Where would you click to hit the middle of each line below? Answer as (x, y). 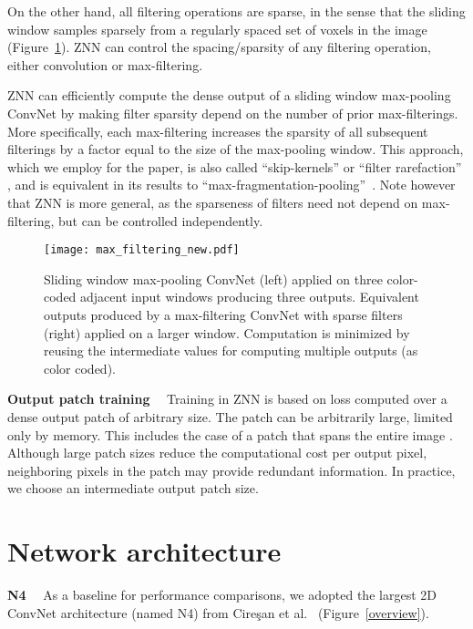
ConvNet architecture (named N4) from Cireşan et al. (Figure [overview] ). (218, 612)
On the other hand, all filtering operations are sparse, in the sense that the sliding (236, 11)
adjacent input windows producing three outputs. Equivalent (250, 297)
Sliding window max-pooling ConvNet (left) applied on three (213, 278)
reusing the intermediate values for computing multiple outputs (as (231, 351)
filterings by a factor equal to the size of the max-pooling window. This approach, (236, 149)
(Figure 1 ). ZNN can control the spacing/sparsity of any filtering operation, (219, 47)
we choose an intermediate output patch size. (133, 488)
